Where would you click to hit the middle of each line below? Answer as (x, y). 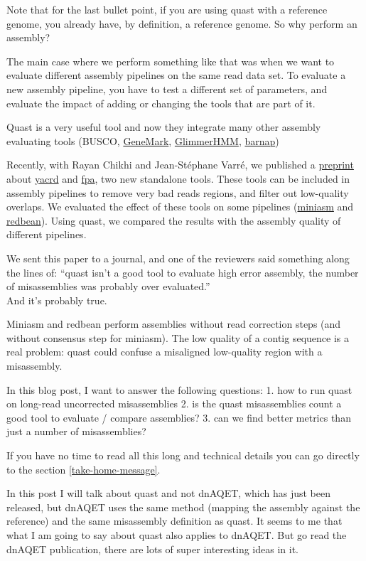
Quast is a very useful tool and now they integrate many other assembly (164, 127)
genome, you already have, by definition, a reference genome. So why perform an (182, 23)
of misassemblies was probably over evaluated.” (108, 286)
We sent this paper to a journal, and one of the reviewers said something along (178, 258)
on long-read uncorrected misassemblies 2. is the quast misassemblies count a (174, 404)
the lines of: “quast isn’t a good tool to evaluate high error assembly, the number (183, 272)
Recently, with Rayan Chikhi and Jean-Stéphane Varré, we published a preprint (180, 165)
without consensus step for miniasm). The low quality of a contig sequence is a (178, 337)
